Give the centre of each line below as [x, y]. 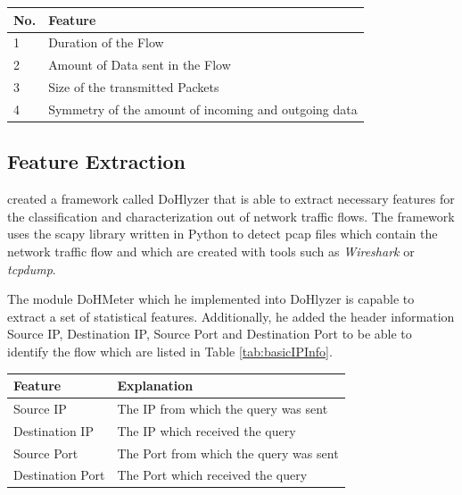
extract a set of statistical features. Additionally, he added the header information [231, 316]
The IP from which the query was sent [223, 408]
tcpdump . [32, 268]
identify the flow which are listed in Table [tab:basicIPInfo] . [170, 351]
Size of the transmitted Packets [134, 87]
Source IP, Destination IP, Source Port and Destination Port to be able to [210, 334]
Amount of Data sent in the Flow [140, 65]
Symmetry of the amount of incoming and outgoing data [203, 109]
